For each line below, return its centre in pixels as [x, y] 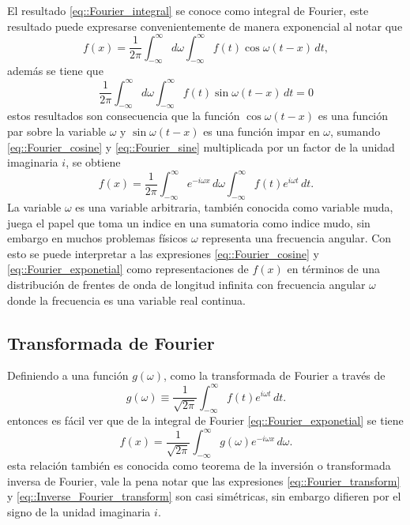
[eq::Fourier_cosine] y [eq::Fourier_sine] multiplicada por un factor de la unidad [201, 146]
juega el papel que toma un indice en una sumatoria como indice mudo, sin [189, 222]
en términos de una [334, 269]
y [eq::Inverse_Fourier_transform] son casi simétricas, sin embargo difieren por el [204, 496]
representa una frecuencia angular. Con [297, 238]
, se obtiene [93, 162]
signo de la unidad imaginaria [79, 511]
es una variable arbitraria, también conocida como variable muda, [234, 207]
